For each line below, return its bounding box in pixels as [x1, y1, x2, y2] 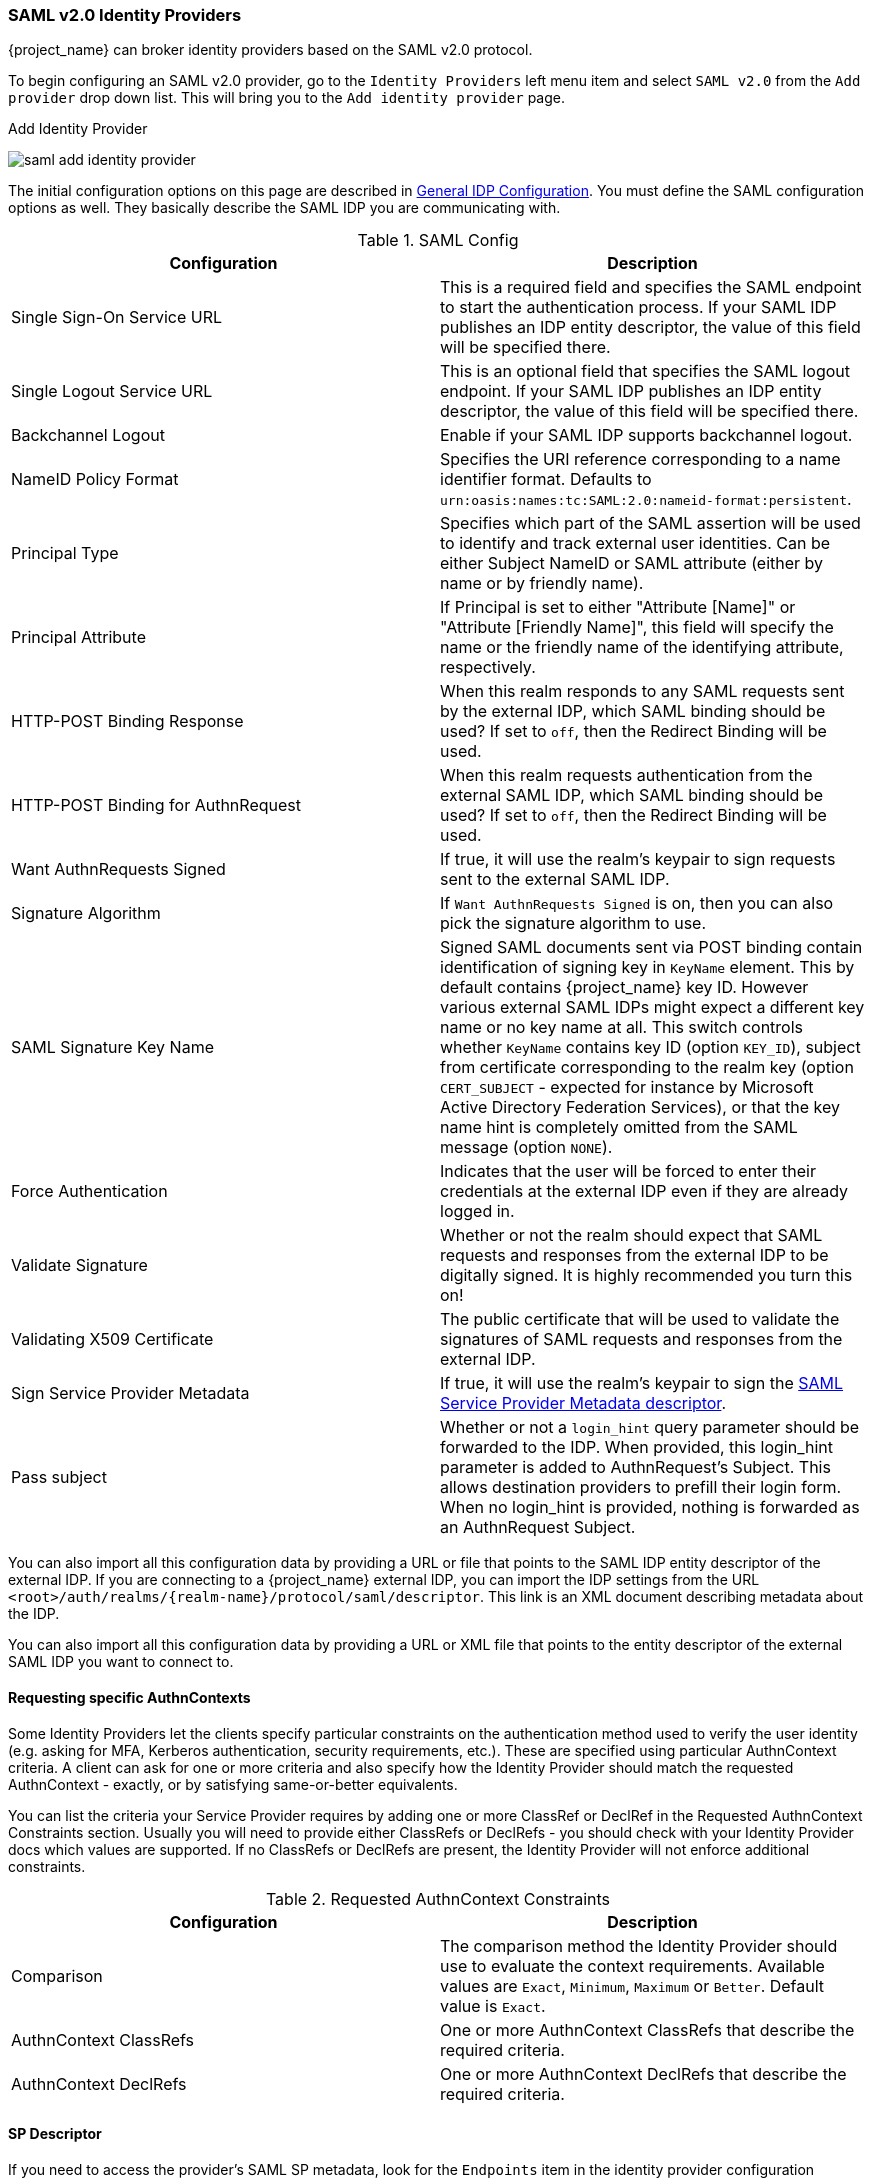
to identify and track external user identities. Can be [440, 533, 831, 554]
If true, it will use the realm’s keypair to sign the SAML [440, 1373, 844, 1394]
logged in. [440, 1201, 515, 1222]
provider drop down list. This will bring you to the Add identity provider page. [8, 89, 566, 107]
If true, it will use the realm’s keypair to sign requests [440, 849, 836, 870]
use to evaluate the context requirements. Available [440, 1955, 825, 1976]
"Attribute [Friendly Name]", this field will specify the [440, 617, 834, 638]
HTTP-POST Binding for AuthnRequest [11, 795, 301, 816]
